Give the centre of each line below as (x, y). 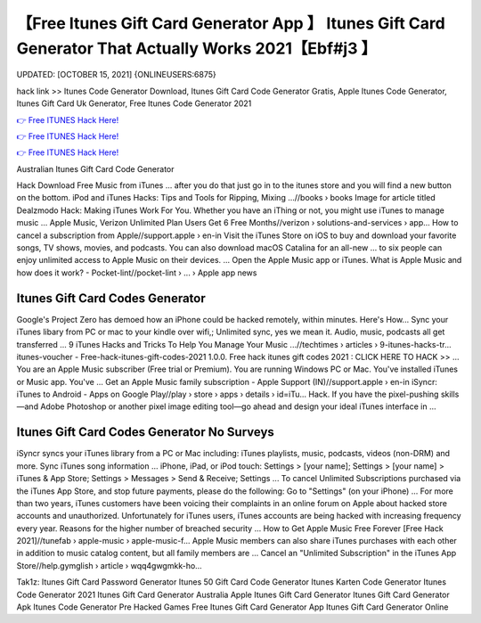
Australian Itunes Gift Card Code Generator (95, 168)
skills (450, 394)
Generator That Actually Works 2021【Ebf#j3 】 (197, 48)
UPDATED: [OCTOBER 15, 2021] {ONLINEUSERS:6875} (117, 75)
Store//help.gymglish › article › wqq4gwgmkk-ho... (109, 565)
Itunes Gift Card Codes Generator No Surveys (146, 432)
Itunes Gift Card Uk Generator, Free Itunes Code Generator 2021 (134, 103)
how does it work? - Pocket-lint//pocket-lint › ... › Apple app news (137, 273)
